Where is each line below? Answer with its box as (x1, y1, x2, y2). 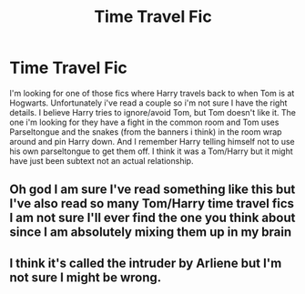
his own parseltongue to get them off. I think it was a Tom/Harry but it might (9, 146, 293, 157)
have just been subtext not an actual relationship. (9, 155, 194, 166)
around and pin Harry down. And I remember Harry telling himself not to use (9, 136, 296, 147)
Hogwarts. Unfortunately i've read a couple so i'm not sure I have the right (9, 97, 288, 108)
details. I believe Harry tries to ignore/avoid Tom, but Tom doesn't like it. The (9, 106, 296, 117)
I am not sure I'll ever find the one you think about (9, 210, 296, 226)
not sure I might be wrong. (9, 269, 162, 285)
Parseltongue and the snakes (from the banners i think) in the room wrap (9, 126, 282, 137)
